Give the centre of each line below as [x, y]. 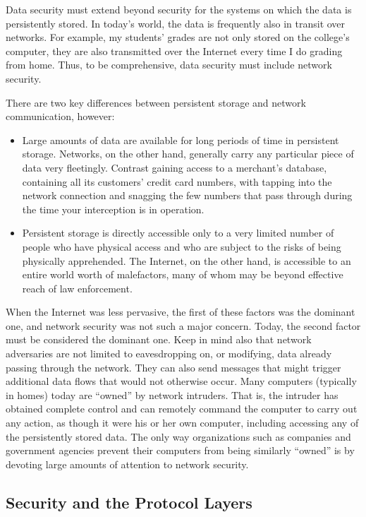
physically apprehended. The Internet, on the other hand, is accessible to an [187, 260]
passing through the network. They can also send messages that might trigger [173, 367]
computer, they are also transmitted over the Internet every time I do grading [174, 50]
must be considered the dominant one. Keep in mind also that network [159, 339]
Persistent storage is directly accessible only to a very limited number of [178, 233]
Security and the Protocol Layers [129, 502]
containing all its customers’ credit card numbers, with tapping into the [177, 181]
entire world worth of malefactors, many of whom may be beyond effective [183, 274]
